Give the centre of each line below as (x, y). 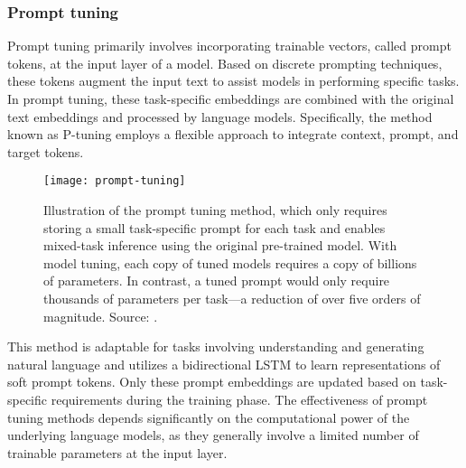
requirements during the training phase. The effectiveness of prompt (239, 399)
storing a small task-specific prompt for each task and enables (214, 227)
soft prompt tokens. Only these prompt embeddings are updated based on (212, 382)
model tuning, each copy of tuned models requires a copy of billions (230, 262)
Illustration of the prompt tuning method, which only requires (215, 210)
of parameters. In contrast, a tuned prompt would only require (217, 281)
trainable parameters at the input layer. (117, 452)
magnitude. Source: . (101, 316)
